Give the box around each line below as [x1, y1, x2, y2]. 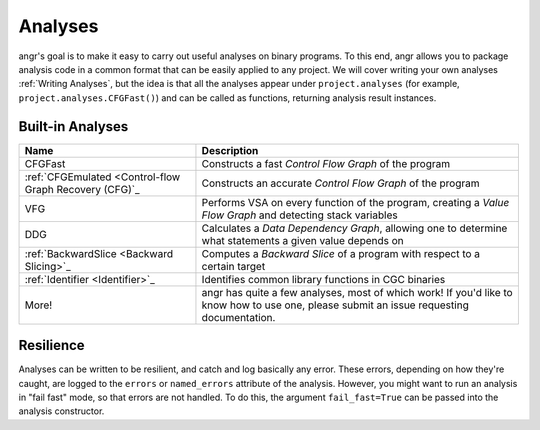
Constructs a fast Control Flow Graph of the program [201, 156, 450, 170]
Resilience [18, 337, 85, 354]
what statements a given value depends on [201, 233, 404, 247]
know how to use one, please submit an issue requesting [201, 298, 469, 312]
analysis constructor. [18, 405, 105, 417]
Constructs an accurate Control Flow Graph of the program [201, 176, 480, 190]
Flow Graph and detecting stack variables [201, 208, 399, 222]
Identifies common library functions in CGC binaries [201, 272, 446, 286]
